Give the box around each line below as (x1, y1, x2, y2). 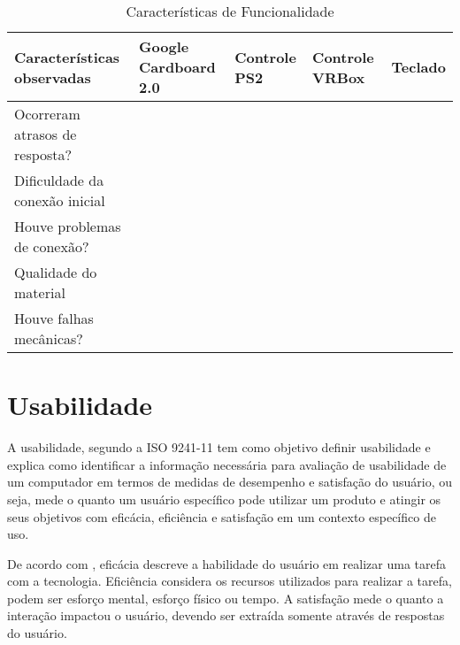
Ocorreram (14, 104, 80, 124)
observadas (14, 66, 91, 88)
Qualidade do (14, 262, 97, 282)
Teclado (391, 57, 446, 77)
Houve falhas (14, 308, 94, 328)
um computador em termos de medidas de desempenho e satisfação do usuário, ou (7, 472, 452, 491)
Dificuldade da (14, 170, 104, 190)
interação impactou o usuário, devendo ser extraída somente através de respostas (7, 606, 445, 625)
